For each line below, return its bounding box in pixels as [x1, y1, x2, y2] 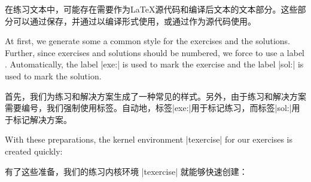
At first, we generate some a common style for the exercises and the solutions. [5, 35, 290, 47]
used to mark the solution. [5, 69, 102, 82]
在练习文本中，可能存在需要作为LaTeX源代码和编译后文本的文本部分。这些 [5, 3, 298, 15]
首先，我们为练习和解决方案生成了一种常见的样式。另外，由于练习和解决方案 [5, 90, 306, 102]
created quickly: [5, 144, 63, 157]
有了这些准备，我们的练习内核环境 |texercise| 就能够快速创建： [5, 165, 248, 177]
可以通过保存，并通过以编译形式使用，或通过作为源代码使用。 [13, 14, 256, 27]
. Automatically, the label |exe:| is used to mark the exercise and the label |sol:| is [5, 58, 304, 70]
